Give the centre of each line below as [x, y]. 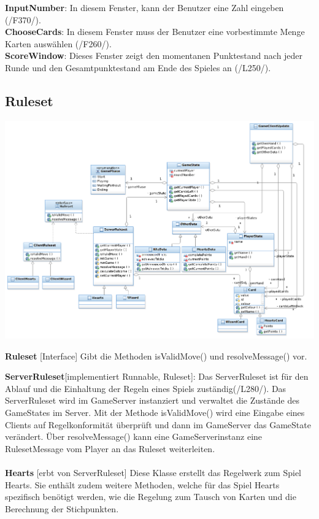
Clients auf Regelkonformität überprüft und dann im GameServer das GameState [158, 424]
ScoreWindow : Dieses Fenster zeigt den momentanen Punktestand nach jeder [154, 56]
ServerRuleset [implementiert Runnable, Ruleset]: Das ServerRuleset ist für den [157, 376]
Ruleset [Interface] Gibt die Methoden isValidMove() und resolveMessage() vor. [156, 356]
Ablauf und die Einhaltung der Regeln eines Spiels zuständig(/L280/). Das [146, 388]
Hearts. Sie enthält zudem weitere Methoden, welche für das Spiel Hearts [142, 484]
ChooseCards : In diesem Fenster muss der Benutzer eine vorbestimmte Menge [155, 32]
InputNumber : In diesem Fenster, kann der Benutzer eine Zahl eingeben [144, 7]
